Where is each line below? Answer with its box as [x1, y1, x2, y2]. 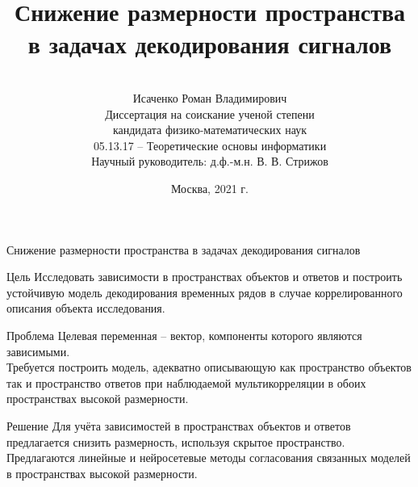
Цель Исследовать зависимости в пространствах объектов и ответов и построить [6, 268, 403, 285]
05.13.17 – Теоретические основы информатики [93, 136, 327, 153]
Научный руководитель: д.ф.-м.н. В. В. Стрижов [91, 153, 328, 170]
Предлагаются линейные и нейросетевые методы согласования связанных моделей [6, 449, 411, 466]
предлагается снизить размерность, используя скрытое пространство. [6, 433, 345, 450]
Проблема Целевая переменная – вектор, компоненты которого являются [6, 327, 362, 344]
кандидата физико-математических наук [112, 121, 307, 138]
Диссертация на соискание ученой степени [105, 105, 315, 122]
